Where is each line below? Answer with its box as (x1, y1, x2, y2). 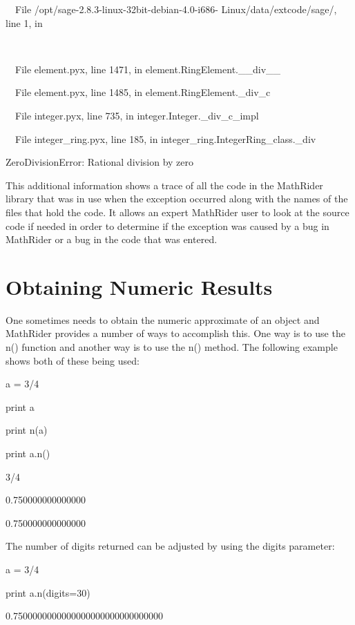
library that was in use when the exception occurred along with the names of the (6, 191, 348, 206)
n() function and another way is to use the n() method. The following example (6, 340, 338, 354)
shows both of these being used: (6, 353, 140, 367)
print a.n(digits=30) (6, 585, 90, 599)
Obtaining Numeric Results (6, 272, 273, 300)
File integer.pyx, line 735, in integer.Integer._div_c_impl (15, 108, 259, 122)
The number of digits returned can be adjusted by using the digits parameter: (6, 539, 335, 553)
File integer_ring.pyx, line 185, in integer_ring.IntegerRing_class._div (15, 131, 316, 146)
